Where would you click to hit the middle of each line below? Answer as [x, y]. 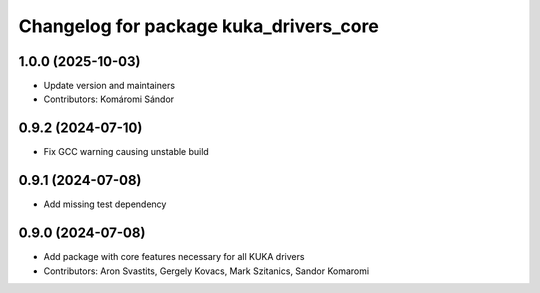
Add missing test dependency [105, 204]
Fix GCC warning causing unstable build [126, 152]
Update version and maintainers [109, 86]
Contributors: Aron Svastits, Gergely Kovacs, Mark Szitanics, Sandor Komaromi [206, 271]
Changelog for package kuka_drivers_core [198, 26]
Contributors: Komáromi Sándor [109, 99]
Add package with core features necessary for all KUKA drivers [174, 257]
